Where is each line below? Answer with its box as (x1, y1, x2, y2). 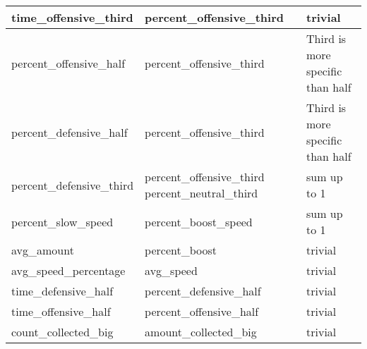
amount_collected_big (145, 324, 257, 340)
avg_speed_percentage (11, 262, 126, 278)
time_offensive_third (11, 9, 133, 25)
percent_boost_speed (145, 213, 253, 230)
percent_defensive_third (11, 176, 134, 193)
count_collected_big (11, 324, 114, 340)
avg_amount (11, 242, 74, 258)
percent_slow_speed (11, 213, 114, 230)
